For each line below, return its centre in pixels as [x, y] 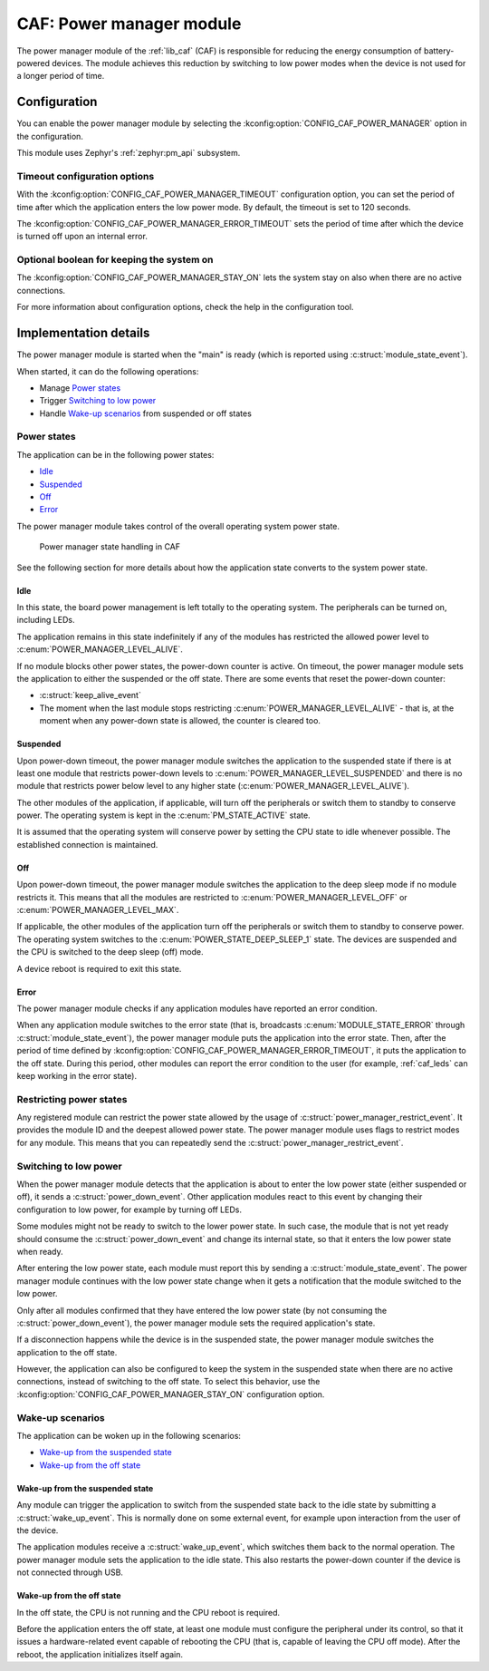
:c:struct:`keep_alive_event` [91, 695]
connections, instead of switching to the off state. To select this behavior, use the [168, 1382]
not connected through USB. [70, 1572]
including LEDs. [46, 620]
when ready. [40, 1251]
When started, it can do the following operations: [108, 371]
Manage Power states [80, 388]
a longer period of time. [61, 76]
